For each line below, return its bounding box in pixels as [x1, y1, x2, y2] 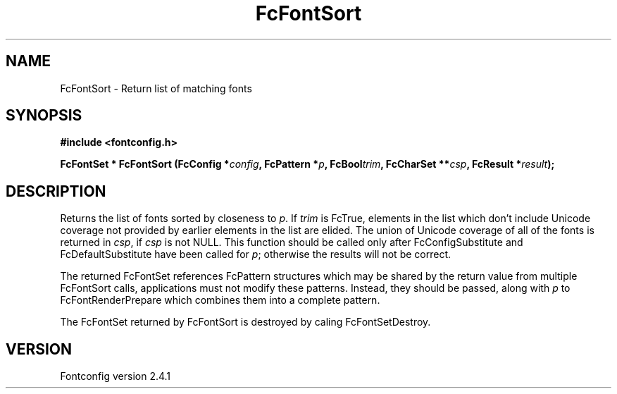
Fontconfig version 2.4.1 [60, 370, 171, 383]
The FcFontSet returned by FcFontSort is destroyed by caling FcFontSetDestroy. [60, 316, 431, 328]
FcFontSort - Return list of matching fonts [60, 82, 252, 94]
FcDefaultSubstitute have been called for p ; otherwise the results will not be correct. [60, 248, 451, 261]
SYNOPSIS [6, 106, 82, 125]
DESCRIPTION [6, 182, 106, 200]
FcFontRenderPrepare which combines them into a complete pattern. [60, 294, 380, 307]
